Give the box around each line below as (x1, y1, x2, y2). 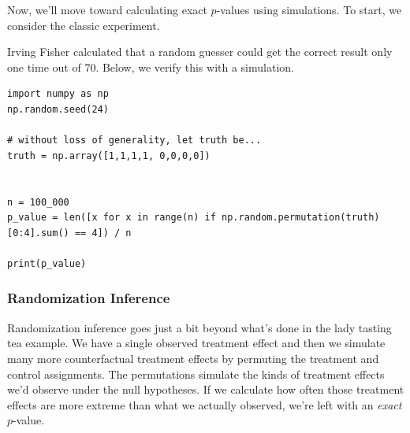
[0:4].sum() (7, 227, 69, 239)
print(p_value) (7, 257, 87, 269)
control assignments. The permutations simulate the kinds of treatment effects (7, 365, 385, 382)
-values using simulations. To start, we (216, 2, 402, 17)
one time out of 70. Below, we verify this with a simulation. (7, 58, 294, 75)
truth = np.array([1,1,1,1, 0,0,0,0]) (7, 150, 211, 161)
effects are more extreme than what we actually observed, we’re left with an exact (7, 396, 402, 413)
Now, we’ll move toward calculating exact (7, 2, 207, 17)
